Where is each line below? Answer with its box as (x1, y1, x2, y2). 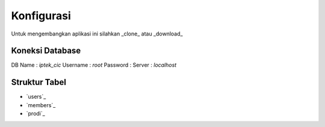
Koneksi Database (11, 46, 81, 56)
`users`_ (26, 93, 46, 101)
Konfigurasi (11, 9, 72, 22)
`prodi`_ (26, 110, 45, 117)
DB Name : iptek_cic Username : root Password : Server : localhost (11, 61, 177, 69)
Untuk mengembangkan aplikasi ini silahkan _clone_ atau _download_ (11, 30, 183, 37)
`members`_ (26, 101, 56, 108)
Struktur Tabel (11, 77, 66, 87)
